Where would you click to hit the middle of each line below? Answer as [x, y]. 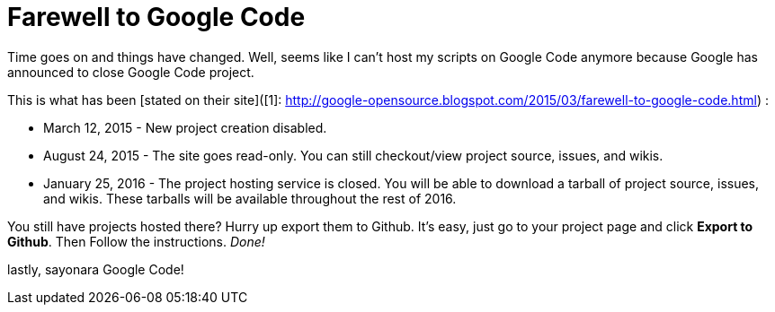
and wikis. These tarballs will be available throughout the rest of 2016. [250, 198]
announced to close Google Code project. [131, 72]
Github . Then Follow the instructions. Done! [136, 241]
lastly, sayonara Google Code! [96, 269]
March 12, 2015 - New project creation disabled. [185, 127]
